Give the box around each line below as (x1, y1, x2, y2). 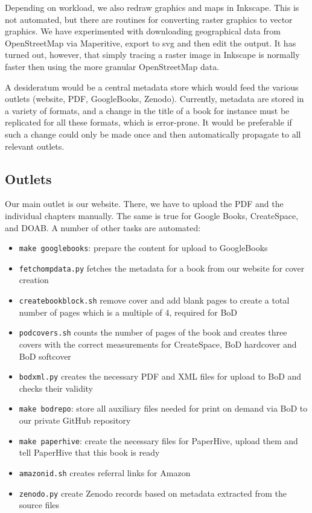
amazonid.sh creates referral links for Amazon (19, 466, 191, 479)
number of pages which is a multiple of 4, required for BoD (19, 305, 237, 318)
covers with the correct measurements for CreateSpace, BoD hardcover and (19, 337, 297, 350)
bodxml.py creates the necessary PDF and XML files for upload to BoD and (19, 370, 302, 383)
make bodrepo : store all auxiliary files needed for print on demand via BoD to (19, 402, 308, 415)
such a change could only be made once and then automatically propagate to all (5, 127, 301, 140)
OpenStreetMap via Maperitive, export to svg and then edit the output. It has (5, 36, 296, 49)
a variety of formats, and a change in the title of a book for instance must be (5, 104, 290, 116)
